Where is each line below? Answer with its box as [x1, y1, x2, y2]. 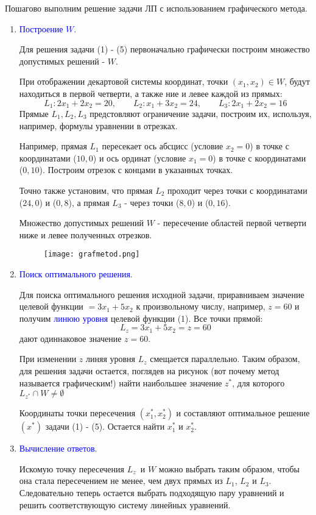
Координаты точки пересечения [19, 407, 136, 419]
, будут [284, 75, 310, 88]
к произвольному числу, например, [136, 300, 265, 313]
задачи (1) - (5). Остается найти [45, 420, 165, 433]
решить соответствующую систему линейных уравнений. [19, 498, 231, 511]
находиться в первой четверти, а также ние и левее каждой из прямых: [19, 87, 283, 99]
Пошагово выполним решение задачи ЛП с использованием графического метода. [5, 2, 307, 14]
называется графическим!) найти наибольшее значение [19, 376, 222, 389]
